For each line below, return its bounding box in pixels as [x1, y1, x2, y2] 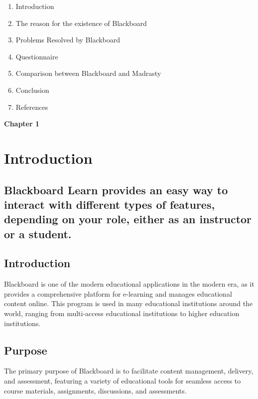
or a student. [4, 226, 72, 241]
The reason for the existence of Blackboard [15, 17, 147, 28]
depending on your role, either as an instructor [4, 211, 252, 227]
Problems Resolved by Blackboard [15, 34, 121, 45]
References [15, 101, 48, 112]
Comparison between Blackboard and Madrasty [15, 68, 161, 78]
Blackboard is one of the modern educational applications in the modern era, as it [4, 279, 255, 289]
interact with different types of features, [4, 196, 215, 212]
